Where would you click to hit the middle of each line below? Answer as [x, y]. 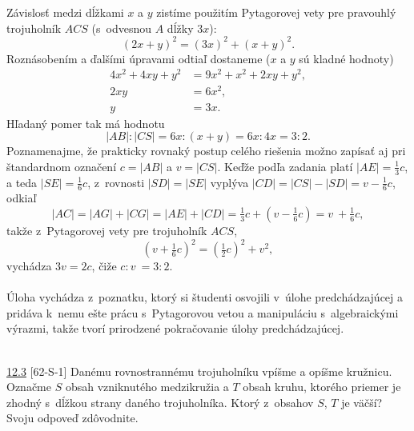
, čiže [104, 266]
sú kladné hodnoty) [346, 58]
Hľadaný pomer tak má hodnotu [86, 123]
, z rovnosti [116, 182]
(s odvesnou [122, 28]
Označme [29, 387]
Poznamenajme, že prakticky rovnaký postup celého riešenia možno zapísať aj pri [206, 151]
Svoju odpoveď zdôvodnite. [72, 418]
